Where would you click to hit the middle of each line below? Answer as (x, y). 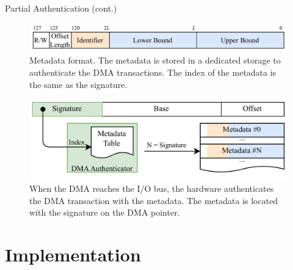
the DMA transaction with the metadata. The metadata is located (154, 200)
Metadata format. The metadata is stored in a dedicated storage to (155, 60)
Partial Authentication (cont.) (61, 8)
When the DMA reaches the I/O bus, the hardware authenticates (152, 188)
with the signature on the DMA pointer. (105, 212)
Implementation (73, 254)
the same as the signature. (78, 84)
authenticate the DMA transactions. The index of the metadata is (153, 72)
